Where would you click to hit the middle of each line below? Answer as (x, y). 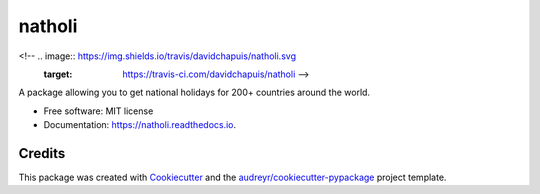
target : (58, 74)
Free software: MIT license (98, 111)
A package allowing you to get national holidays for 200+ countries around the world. (194, 92)
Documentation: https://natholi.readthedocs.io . (140, 125)
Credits (42, 153)
